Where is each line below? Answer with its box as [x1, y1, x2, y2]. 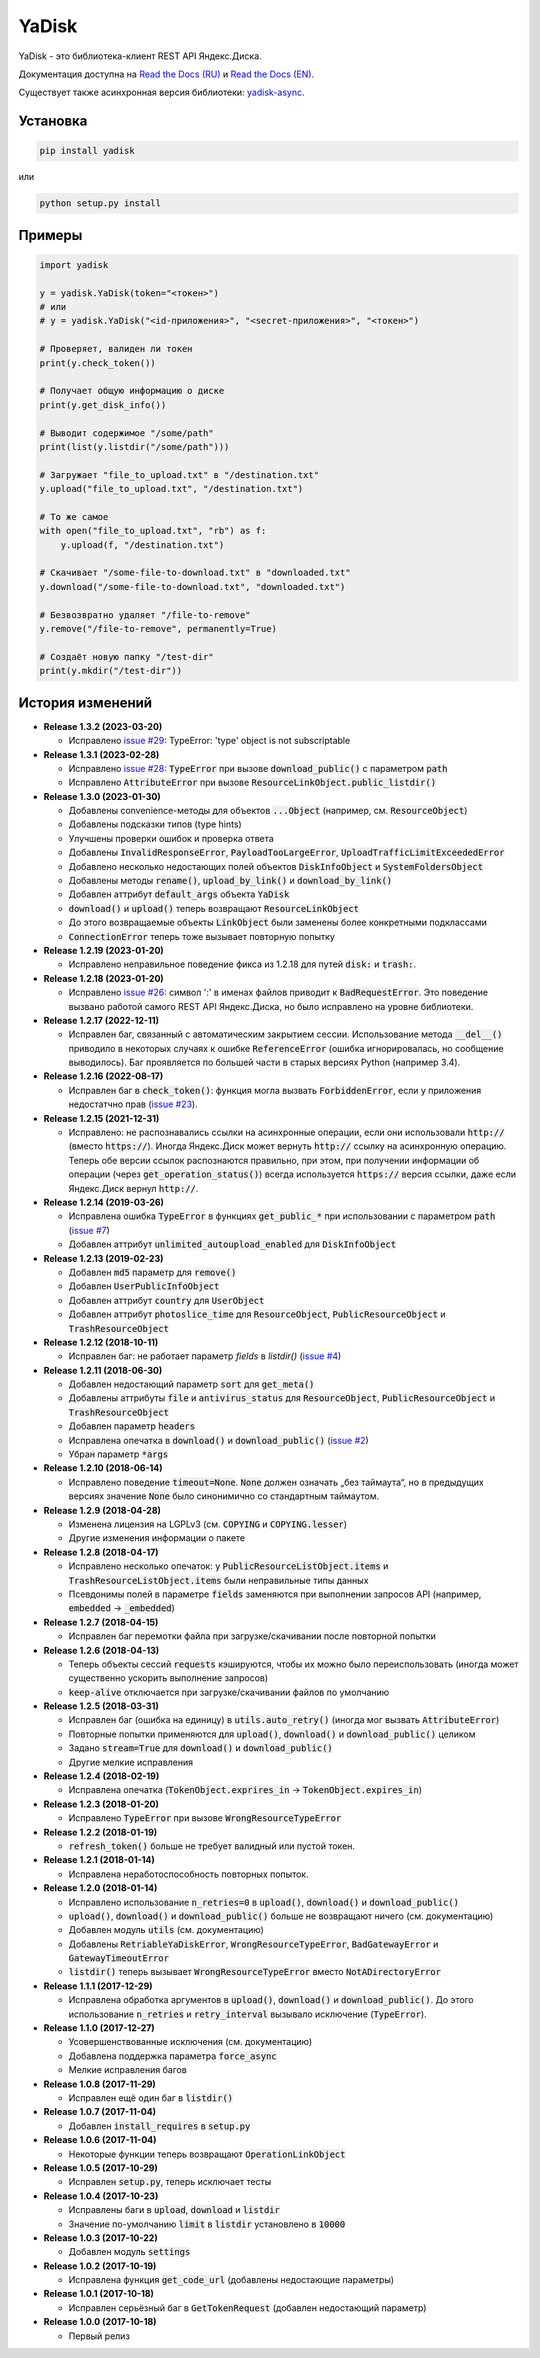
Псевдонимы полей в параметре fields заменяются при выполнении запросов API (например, [68, 1588, 482, 1600]
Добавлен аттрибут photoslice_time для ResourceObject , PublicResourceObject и [68, 1308, 446, 1320]
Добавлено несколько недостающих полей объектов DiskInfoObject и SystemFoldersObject [68, 860, 484, 872]
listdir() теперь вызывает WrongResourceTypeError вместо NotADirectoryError [68, 1966, 442, 1978]
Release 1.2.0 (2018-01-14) [43, 1882, 158, 1894]
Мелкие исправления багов [68, 2064, 187, 2076]
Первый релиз [68, 2330, 130, 2342]
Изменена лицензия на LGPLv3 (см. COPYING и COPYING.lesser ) [68, 1518, 348, 1530]
